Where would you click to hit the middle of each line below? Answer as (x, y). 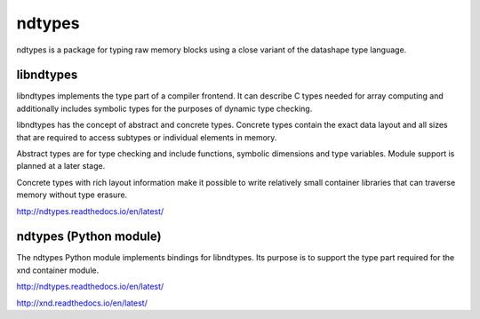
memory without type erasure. (72, 195)
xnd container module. (58, 270)
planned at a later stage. (61, 166)
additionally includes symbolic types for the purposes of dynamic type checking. (164, 108)
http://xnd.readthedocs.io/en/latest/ (82, 303)
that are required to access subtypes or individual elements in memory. (147, 137)
